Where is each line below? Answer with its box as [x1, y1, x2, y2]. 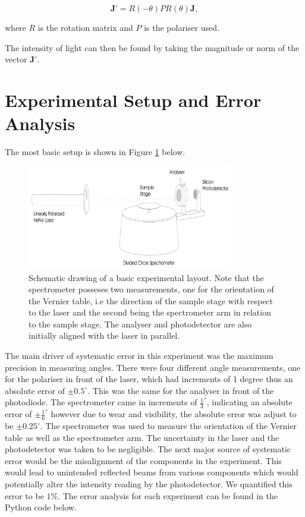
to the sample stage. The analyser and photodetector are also [29, 317, 252, 330]
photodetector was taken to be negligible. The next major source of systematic [5, 443, 291, 455]
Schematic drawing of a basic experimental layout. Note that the [29, 271, 265, 283]
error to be [5, 489, 44, 502]
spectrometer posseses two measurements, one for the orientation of [29, 283, 274, 295]
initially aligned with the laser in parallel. [29, 329, 180, 342]
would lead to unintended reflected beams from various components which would [5, 466, 298, 478]
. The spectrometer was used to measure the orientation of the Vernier [40, 420, 297, 432]
